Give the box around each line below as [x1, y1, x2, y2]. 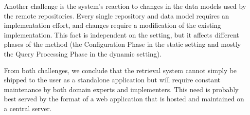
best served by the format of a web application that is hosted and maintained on [4, 94, 244, 104]
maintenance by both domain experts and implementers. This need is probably [4, 84, 239, 94]
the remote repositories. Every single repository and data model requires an [4, 10, 229, 20]
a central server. [4, 103, 52, 113]
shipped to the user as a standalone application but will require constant [4, 75, 221, 85]
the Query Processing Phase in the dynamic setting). [4, 48, 161, 58]
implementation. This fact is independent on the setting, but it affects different [4, 29, 239, 39]
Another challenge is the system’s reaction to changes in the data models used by [4, 1, 246, 11]
